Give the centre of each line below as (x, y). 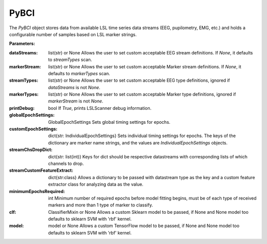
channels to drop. (66, 163)
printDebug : (22, 108)
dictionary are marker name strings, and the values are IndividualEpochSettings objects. (138, 143)
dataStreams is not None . (74, 87)
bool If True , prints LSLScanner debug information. (100, 108)
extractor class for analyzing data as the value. (96, 184)
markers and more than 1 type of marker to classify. (101, 205)
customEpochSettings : (33, 129)
